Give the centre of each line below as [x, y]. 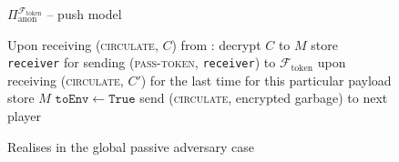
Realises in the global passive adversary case [131, 146]
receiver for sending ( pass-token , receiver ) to [142, 62]
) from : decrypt [216, 44]
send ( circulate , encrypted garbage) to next [264, 98]
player [24, 116]
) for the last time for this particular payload [266, 80]
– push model [84, 14]
